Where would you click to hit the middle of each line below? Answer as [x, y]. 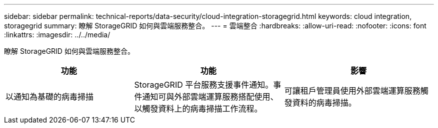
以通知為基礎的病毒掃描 [50, 97]
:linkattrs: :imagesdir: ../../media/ [57, 35]
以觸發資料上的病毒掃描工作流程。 [198, 109]
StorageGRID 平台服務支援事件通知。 [204, 85]
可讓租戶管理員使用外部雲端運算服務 [352, 91]
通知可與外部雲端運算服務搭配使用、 [210, 97]
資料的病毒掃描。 [324, 103]
